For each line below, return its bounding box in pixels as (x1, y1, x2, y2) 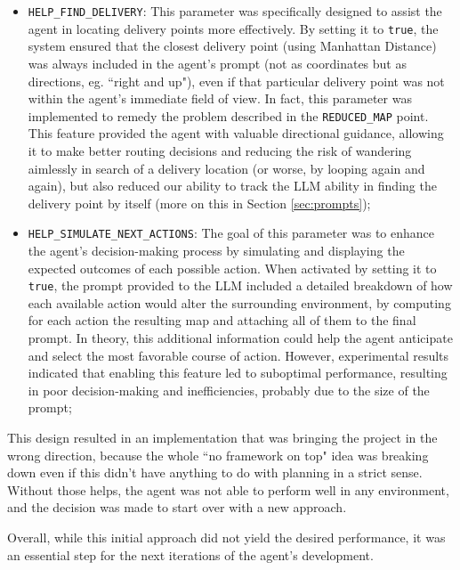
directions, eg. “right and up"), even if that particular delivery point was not (28, 71, 445, 90)
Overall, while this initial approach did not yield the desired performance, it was (7, 527, 446, 546)
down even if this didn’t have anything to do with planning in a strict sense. (7, 463, 423, 482)
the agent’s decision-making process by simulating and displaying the (28, 240, 405, 259)
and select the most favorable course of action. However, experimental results (28, 346, 449, 364)
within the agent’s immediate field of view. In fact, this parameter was (28, 89, 412, 108)
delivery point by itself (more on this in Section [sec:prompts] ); (28, 193, 371, 212)
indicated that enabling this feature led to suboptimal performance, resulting (28, 363, 448, 382)
